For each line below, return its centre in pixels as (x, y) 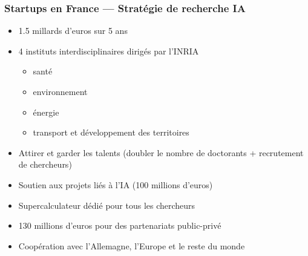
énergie (46, 112)
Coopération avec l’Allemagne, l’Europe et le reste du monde (132, 245)
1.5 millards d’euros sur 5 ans (73, 31)
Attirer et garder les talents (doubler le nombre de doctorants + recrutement (161, 152)
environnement (60, 91)
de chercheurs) (45, 164)
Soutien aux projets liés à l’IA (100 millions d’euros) (116, 184)
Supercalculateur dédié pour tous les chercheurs (107, 205)
